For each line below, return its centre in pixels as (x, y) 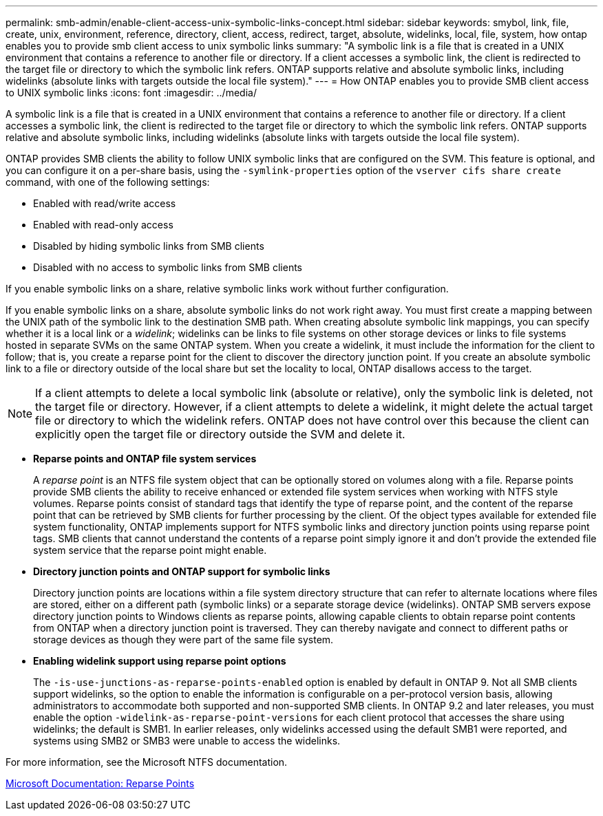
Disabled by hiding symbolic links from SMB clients (149, 246)
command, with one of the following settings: (108, 182)
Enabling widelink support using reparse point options (160, 661)
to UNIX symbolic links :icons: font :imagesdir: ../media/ (131, 93)
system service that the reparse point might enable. (150, 550)
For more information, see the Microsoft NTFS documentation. (147, 762)
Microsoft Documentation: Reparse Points (100, 783)
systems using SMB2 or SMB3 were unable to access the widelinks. (187, 741)
